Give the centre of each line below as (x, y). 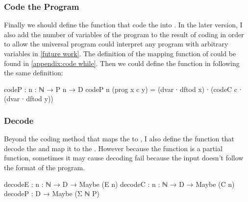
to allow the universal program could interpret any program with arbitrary (116, 44)
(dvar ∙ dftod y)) (29, 99)
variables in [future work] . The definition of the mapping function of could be (120, 53)
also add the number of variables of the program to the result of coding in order (124, 34)
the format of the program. (45, 167)
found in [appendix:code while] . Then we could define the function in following (122, 63)
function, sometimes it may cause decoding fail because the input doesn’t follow (124, 158)
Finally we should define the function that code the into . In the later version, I (123, 25)
